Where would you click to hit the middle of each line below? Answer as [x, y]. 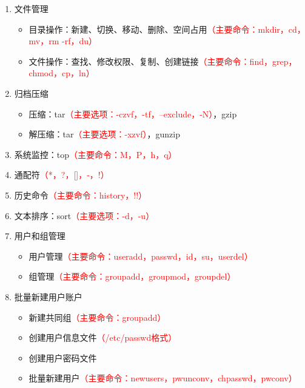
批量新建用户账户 [48, 296]
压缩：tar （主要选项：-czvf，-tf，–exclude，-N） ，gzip [133, 113]
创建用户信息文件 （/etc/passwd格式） [103, 337]
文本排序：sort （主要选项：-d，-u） [84, 215]
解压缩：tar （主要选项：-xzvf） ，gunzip [104, 134]
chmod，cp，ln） [62, 73]
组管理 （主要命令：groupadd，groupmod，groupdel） [132, 276]
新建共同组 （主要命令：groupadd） [97, 317]
